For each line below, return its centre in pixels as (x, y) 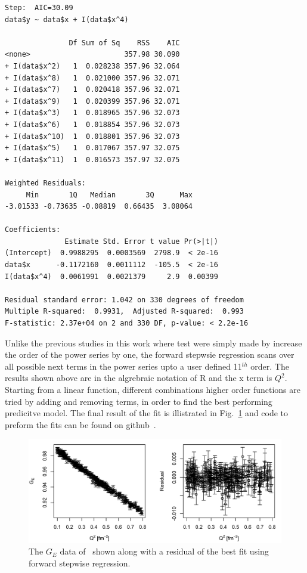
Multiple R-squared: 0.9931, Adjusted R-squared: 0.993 (124, 312)
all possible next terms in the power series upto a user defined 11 (123, 366)
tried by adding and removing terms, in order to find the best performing (139, 401)
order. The (270, 366)
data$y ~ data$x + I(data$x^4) (67, 19)
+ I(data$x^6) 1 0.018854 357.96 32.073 (92, 124)
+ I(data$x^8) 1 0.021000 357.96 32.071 (92, 78)
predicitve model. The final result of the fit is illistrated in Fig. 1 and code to (147, 413)
